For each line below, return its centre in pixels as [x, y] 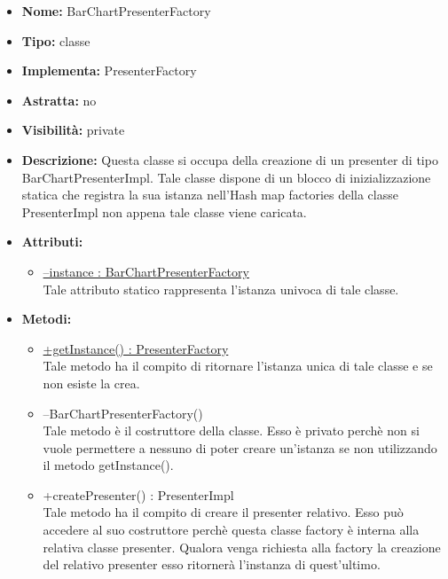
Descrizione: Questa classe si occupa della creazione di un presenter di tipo [230, 159]
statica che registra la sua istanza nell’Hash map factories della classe [210, 195]
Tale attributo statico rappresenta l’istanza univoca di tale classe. [221, 289]
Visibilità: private [73, 130]
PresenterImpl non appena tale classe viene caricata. [164, 211]
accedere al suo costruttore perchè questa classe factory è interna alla [231, 530]
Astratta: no [59, 100]
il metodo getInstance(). [108, 465]
